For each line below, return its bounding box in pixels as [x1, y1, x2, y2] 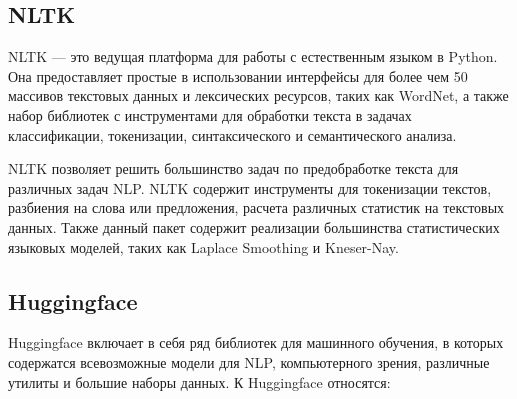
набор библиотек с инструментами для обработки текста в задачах [8, 104, 412, 125]
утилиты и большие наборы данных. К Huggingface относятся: [8, 371, 391, 392]
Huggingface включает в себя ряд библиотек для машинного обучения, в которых [8, 332, 504, 353]
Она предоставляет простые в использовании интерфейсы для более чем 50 [8, 65, 468, 86]
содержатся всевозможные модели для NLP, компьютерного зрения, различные [8, 351, 490, 372]
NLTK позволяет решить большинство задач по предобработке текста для [8, 158, 459, 179]
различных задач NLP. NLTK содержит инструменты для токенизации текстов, [8, 177, 492, 198]
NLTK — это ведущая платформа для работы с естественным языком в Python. [8, 46, 498, 67]
